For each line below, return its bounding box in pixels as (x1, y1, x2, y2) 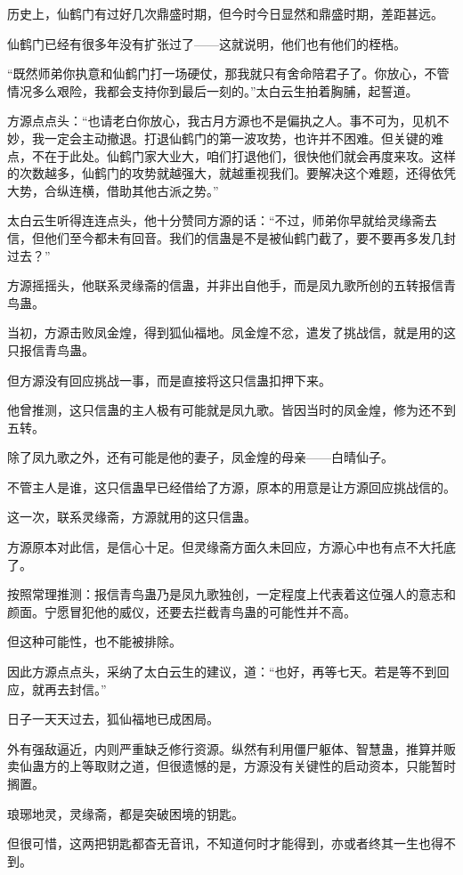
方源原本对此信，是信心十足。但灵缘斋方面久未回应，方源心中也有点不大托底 (7, 538, 456, 556)
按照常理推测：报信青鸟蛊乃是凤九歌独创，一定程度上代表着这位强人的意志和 (7, 585, 456, 604)
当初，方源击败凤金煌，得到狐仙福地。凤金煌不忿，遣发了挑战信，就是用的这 (7, 323, 456, 342)
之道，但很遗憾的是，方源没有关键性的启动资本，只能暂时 (118, 757, 456, 775)
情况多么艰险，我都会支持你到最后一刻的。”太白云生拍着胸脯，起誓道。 (7, 81, 418, 100)
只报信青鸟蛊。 (7, 340, 94, 359)
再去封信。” (44, 679, 107, 698)
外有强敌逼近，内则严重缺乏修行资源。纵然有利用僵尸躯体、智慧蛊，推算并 (7, 739, 443, 758)
